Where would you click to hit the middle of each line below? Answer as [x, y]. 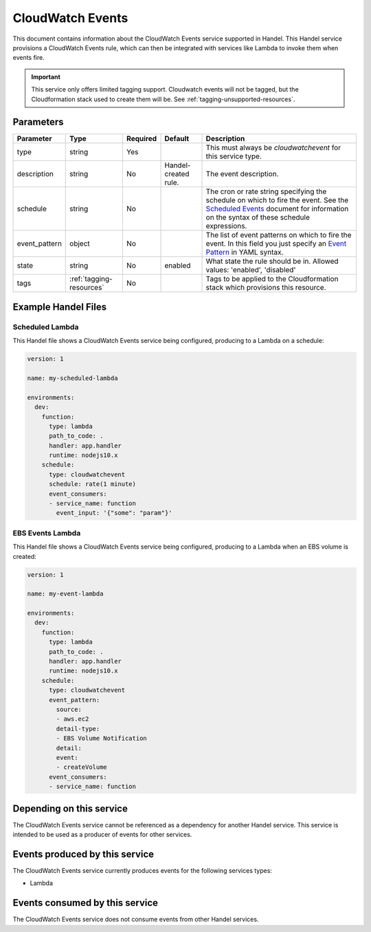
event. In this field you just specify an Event [276, 244]
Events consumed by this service [85, 903]
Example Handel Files [60, 307]
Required [142, 139]
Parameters [38, 122]
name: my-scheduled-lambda [72, 378]
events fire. [29, 58]
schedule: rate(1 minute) [93, 484]
